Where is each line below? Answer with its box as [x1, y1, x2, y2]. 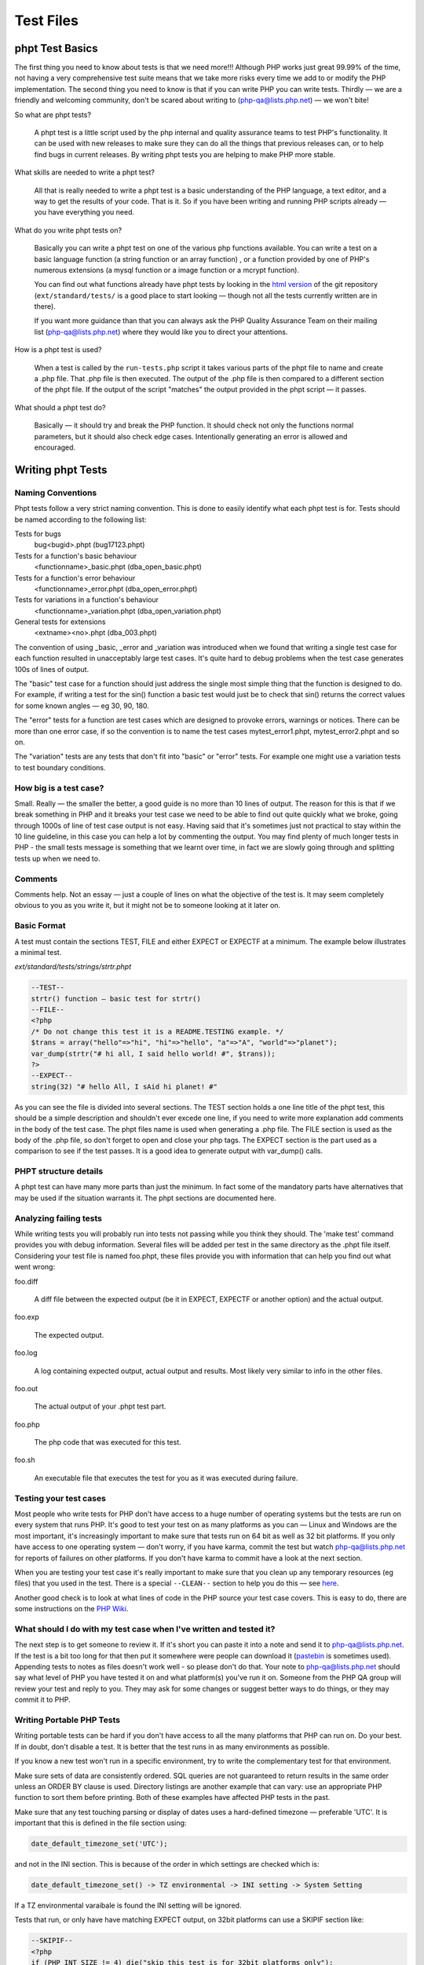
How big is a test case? [14, 782, 104, 793]
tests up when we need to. [14, 854, 101, 863]
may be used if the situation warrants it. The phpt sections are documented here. [14, 1193, 276, 1203]
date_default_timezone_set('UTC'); [31, 1839, 168, 1849]
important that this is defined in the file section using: [14, 1818, 187, 1827]
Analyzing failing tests [14, 1213, 102, 1224]
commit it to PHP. [14, 1695, 71, 1705]
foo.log [14, 1348, 38, 1357]
